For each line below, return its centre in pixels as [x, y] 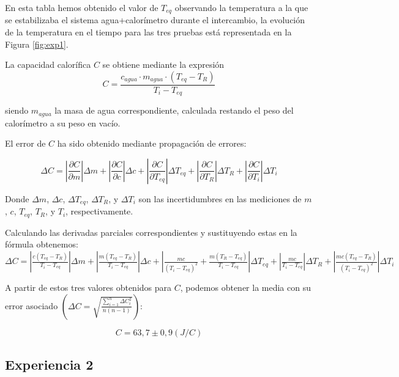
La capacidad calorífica [48, 64]
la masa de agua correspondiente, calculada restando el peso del [174, 110]
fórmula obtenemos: [42, 244]
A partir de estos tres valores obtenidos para [88, 287]
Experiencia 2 [49, 364]
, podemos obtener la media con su [245, 287]
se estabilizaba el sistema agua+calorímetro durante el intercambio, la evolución [155, 20]
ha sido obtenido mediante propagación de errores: [152, 143]
